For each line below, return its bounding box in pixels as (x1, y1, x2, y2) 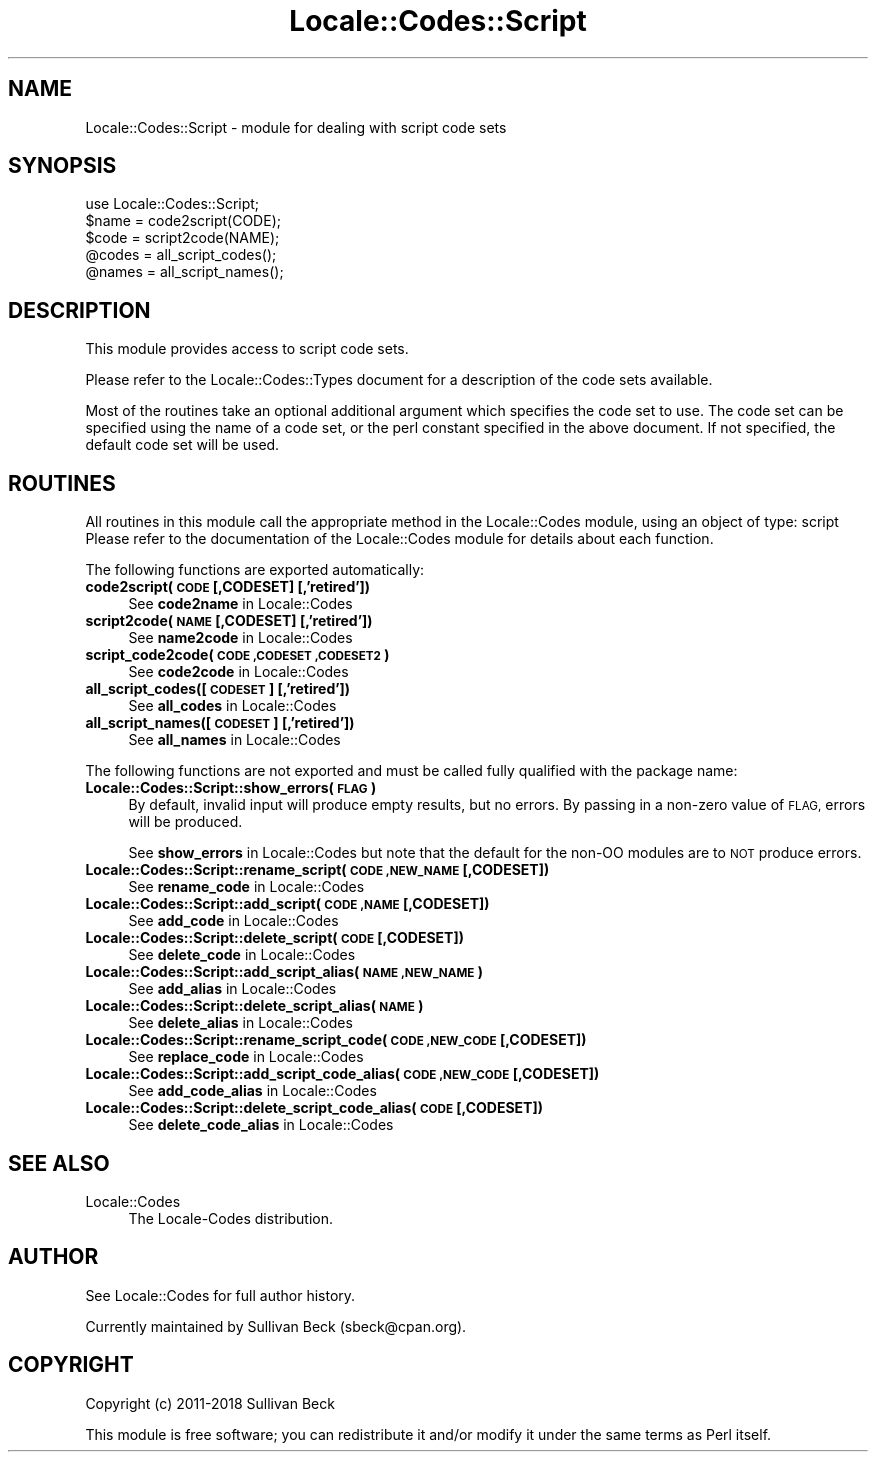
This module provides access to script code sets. (85, 340, 409, 358)
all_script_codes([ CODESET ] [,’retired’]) (85, 680, 351, 698)
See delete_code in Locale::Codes (128, 946, 356, 964)
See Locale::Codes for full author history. (85, 1286, 356, 1304)
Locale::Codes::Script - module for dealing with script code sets (85, 118, 507, 136)
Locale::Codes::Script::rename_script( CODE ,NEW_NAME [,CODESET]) (85, 861, 550, 879)
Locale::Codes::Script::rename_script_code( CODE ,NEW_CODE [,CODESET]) (85, 1031, 587, 1049)
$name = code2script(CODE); (85, 212, 281, 230)
